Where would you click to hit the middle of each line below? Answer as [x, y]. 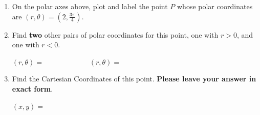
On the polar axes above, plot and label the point [90, 6]
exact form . [32, 88]
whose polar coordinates [215, 6]
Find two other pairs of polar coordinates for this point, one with [115, 34]
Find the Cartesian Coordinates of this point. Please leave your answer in [134, 79]
